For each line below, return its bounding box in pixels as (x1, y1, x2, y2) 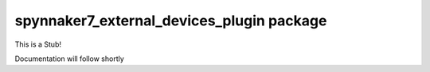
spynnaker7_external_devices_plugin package (14, 12, 327, 29)
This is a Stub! (14, 40, 61, 49)
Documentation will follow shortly (14, 54, 125, 63)
